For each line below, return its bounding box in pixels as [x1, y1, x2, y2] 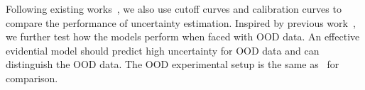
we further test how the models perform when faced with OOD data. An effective [6, 29, 360, 44]
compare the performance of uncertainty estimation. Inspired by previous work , [6, 15, 356, 30]
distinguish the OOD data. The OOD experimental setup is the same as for [6, 57, 339, 72]
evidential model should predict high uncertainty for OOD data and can [6, 43, 320, 57]
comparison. [6, 70, 58, 85]
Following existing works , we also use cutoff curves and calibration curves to [6, 1, 342, 16]
